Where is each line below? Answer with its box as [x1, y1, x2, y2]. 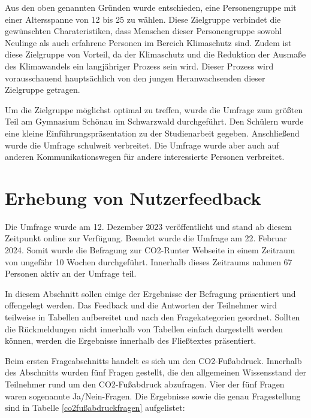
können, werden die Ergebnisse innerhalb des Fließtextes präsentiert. [5, 334, 256, 347]
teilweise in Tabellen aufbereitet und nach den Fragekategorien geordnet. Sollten [5, 311, 300, 323]
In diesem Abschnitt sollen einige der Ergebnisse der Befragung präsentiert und [5, 287, 296, 299]
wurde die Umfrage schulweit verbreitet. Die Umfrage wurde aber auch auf [5, 138, 279, 151]
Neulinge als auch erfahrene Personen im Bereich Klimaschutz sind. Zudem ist [5, 36, 292, 49]
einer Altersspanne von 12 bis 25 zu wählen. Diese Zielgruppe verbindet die [5, 13, 281, 25]
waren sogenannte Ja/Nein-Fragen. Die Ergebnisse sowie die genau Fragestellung [5, 389, 301, 402]
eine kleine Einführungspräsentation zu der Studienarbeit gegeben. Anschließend [5, 126, 300, 139]
